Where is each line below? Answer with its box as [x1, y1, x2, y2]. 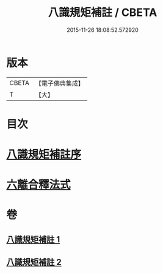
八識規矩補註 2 [6, 257, 62, 267]
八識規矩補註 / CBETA [48, 6, 158, 20]
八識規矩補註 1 [6, 234, 60, 245]
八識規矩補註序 [6, 148, 82, 162]
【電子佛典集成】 [35, 79, 84, 88]
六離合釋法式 [6, 178, 71, 192]
